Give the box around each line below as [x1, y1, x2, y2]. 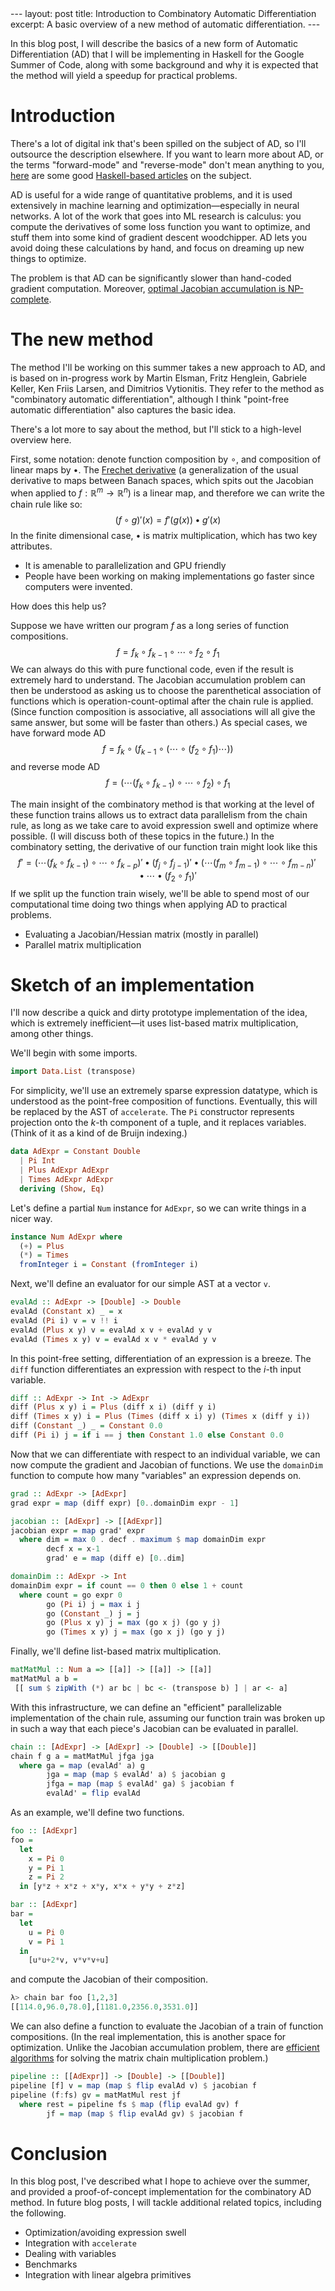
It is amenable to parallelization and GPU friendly [24, 559, 227, 571]
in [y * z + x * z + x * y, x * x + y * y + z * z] [19, 1882, 186, 1892]
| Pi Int [19, 1156, 56, 1166]
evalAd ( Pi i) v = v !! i [10, 1315, 118, 1326]
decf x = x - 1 [46, 1544, 101, 1554]
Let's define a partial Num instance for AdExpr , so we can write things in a [10, 1202, 307, 1214]
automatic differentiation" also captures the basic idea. [10, 403, 237, 416]
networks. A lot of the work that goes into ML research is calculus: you [10, 210, 302, 222]
